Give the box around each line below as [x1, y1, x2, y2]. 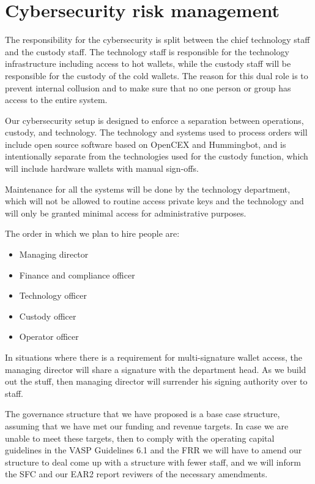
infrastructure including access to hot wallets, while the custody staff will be [5, 57, 291, 70]
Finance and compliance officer [19, 268, 135, 281]
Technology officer [19, 289, 87, 302]
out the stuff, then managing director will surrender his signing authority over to [5, 375, 308, 388]
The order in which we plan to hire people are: [5, 227, 180, 240]
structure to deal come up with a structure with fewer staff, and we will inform [5, 455, 301, 468]
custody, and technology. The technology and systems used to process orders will [5, 126, 308, 139]
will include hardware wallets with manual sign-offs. [5, 162, 199, 175]
